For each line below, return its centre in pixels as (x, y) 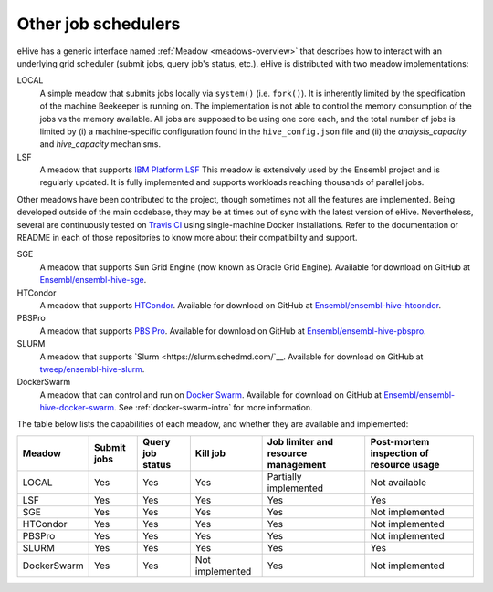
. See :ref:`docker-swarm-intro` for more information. (214, 408)
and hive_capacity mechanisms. (100, 144)
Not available (398, 482)
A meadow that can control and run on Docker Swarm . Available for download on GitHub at (211, 395)
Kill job (210, 453)
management (297, 464)
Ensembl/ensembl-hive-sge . (93, 280)
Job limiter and (300, 441)
